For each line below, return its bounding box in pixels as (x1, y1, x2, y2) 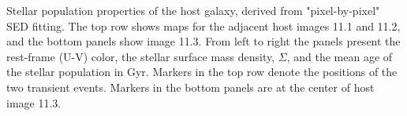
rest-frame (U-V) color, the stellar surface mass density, (6, 48, 275, 64)
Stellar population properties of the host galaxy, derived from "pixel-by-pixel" (6, 2, 380, 18)
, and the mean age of (286, 48, 393, 64)
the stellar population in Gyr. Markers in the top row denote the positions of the (6, 63, 398, 80)
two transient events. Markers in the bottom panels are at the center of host (6, 78, 375, 95)
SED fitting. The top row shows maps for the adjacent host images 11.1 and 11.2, (6, 17, 401, 34)
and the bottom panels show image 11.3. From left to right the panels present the (6, 33, 401, 49)
